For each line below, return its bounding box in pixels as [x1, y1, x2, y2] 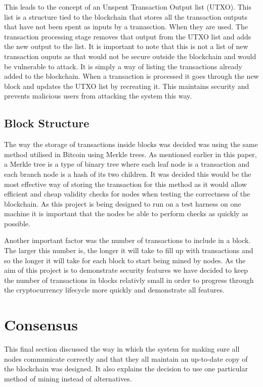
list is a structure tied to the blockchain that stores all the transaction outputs [4, 11, 247, 22]
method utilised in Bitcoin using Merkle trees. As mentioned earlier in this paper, [4, 149, 257, 159]
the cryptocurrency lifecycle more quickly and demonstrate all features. [4, 284, 225, 295]
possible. [4, 218, 30, 228]
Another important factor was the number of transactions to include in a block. [4, 235, 251, 246]
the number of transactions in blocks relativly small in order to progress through [4, 274, 254, 285]
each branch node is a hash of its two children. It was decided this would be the [4, 168, 251, 179]
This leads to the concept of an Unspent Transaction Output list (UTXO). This [4, 2, 251, 12]
